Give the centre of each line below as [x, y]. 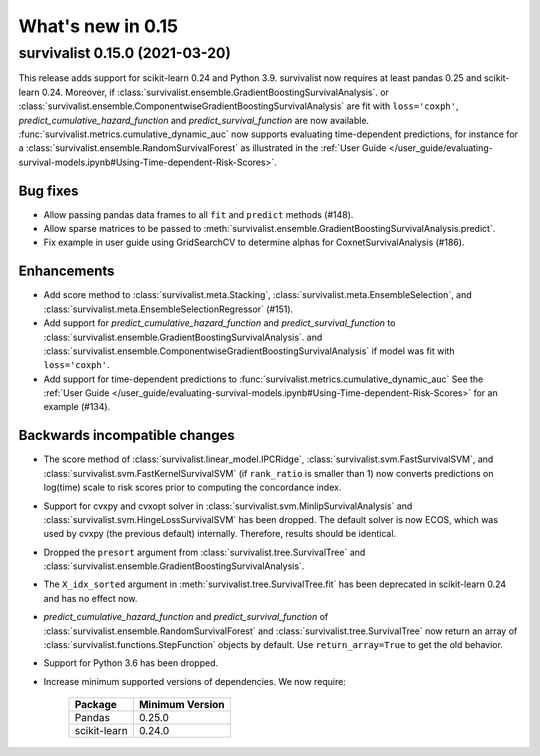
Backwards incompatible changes [126, 435]
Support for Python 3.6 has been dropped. [131, 663]
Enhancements [66, 271]
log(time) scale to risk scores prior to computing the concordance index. [192, 487]
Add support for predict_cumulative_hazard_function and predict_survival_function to [219, 323]
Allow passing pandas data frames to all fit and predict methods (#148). [198, 214]
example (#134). [77, 407]
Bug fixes [48, 190]
